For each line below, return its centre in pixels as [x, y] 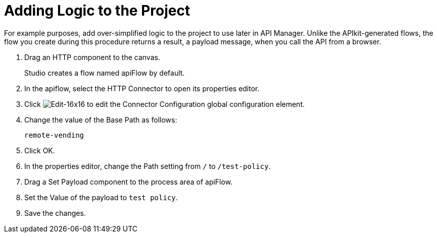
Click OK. [40, 150]
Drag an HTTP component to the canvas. [92, 57]
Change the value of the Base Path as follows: [101, 120]
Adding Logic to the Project [97, 11]
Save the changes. [55, 213]
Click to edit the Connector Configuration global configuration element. [164, 104]
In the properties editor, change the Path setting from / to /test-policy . [148, 166]
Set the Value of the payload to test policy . [101, 197]
